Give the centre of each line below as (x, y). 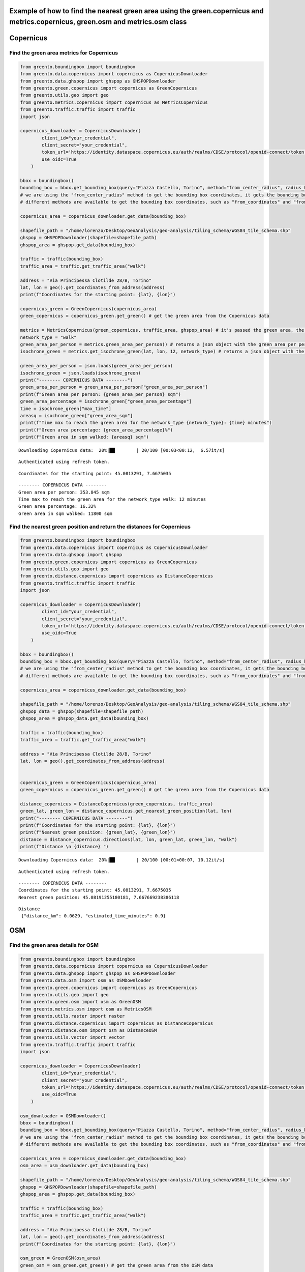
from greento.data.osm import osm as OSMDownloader (86, 980)
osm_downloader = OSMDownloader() (63, 1116)
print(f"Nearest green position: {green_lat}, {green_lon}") (98, 832)
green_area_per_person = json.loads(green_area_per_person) (97, 366)
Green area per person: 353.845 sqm (64, 492)
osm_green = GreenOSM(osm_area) (60, 1258)
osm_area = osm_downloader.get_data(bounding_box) (85, 1166)
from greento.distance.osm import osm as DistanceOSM (88, 1030)
